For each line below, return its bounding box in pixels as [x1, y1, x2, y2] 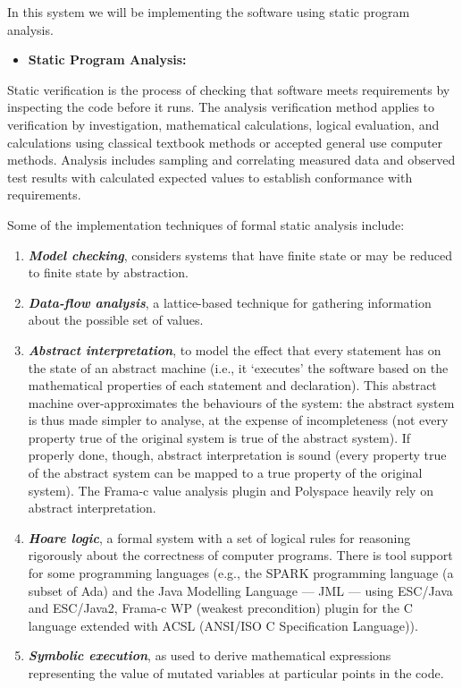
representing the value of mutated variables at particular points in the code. [28, 664, 444, 682]
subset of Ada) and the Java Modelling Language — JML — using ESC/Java [28, 581, 453, 599]
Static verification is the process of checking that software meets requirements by [7, 80, 450, 98]
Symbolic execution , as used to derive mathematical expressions [28, 646, 391, 665]
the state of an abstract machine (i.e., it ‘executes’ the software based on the [28, 358, 449, 377]
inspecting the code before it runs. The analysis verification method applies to [7, 98, 435, 116]
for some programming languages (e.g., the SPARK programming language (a [28, 564, 454, 582]
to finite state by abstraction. [28, 263, 189, 282]
